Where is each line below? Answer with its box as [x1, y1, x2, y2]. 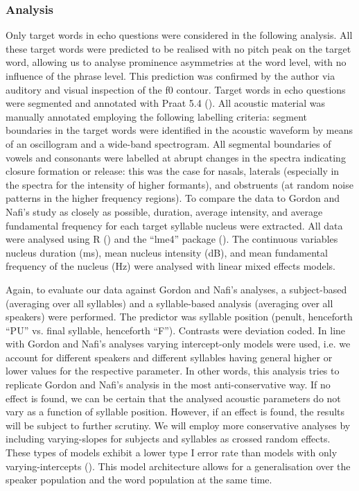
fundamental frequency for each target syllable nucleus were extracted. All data [6, 218, 343, 232]
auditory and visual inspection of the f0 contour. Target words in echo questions [6, 82, 346, 96]
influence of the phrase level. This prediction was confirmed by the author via [6, 69, 335, 83]
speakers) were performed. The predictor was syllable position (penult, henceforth [6, 309, 353, 324]
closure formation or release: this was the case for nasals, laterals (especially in [6, 164, 340, 178]
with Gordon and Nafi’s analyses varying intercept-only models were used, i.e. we [6, 336, 351, 351]
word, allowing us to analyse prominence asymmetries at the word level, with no [6, 55, 347, 69]
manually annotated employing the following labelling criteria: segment [6, 109, 307, 123]
